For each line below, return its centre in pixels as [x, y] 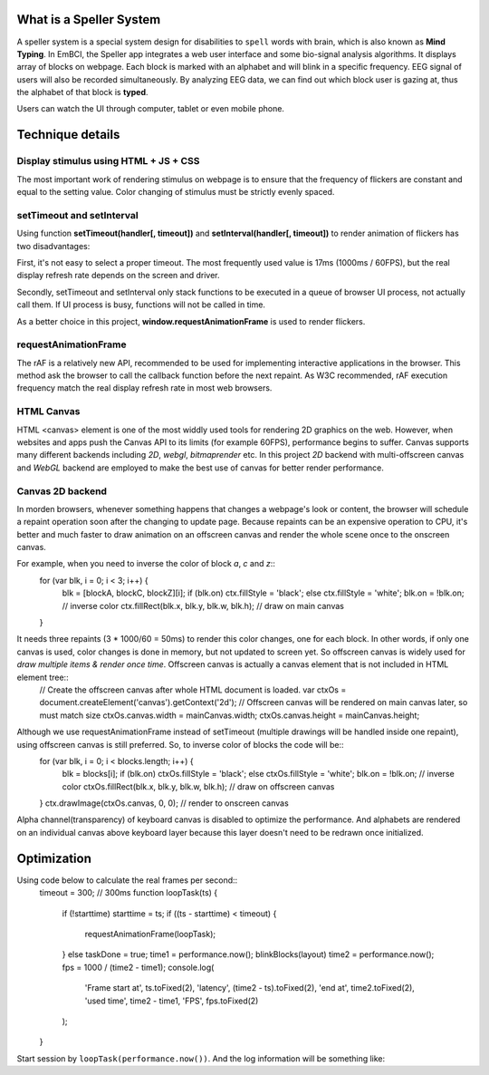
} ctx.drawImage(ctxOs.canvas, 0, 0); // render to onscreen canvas [164, 803]
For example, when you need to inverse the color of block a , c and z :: [146, 564]
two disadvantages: [53, 246]
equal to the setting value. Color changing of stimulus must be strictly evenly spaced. [176, 192]
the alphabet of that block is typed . [82, 92]
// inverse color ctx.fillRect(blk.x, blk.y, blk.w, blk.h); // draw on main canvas [203, 605]
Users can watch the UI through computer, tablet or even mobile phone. [151, 109]
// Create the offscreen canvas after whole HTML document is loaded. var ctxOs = [193, 690]
